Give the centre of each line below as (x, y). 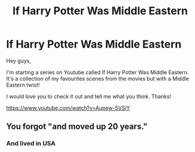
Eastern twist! (23, 85)
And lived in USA (31, 144)
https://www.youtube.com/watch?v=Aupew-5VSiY (68, 107)
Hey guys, (19, 61)
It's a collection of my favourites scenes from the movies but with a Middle (98, 78)
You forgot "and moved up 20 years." (77, 127)
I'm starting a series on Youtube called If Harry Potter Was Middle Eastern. (97, 72)
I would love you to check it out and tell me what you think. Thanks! (89, 96)
